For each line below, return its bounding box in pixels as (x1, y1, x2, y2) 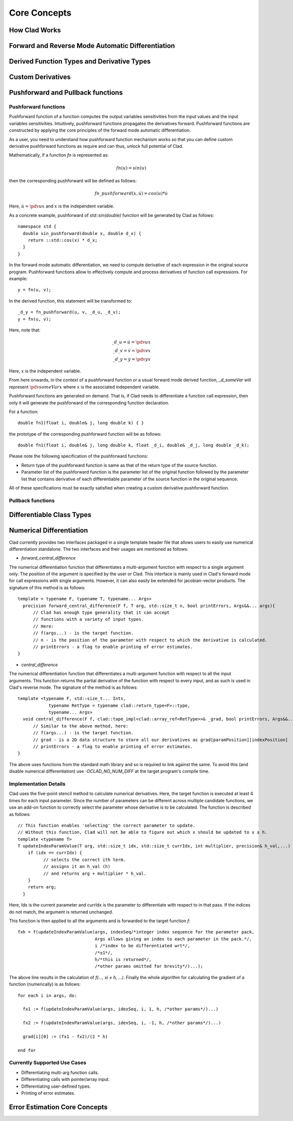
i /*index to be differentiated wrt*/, (94, 943, 190, 949)
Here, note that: (9, 327, 41, 333)
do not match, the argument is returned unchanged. (9, 909, 113, 915)
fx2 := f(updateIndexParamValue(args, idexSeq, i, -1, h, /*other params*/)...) (22, 1020, 221, 1026)
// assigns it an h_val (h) (43, 864, 111, 869)
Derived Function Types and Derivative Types (9, 57, 151, 66)
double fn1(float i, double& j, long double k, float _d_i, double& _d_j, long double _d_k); (18, 443, 250, 448)
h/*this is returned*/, (94, 957, 152, 962)
